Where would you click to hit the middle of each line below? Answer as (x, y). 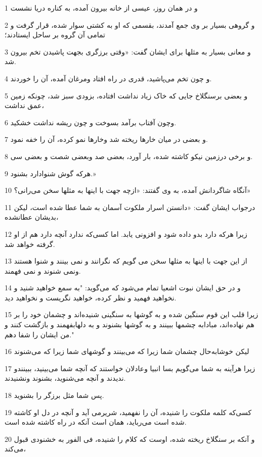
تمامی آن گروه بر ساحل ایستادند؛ (55, 35)
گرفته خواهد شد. (30, 244)
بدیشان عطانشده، (32, 217)
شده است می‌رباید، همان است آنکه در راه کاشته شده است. (96, 422)
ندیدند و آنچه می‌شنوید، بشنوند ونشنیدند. (65, 378)
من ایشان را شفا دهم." (39, 334)
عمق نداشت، (24, 105)
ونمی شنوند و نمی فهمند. (43, 270)
